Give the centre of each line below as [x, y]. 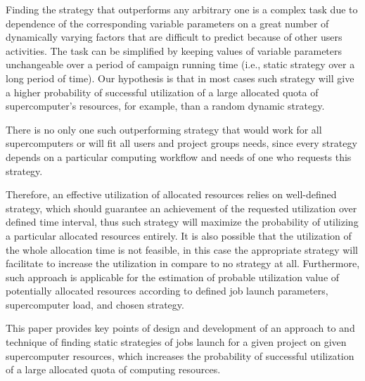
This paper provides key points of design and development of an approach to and [180, 328]
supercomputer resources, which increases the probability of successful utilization [180, 355]
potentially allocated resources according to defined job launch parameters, [167, 291]
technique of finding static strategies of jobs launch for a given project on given [176, 342]
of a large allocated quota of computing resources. [113, 369]
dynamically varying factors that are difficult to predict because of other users [174, 37]
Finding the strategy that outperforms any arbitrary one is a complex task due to [182, 9]
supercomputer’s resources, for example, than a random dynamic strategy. [165, 106]
